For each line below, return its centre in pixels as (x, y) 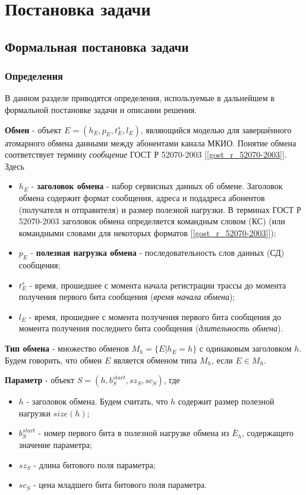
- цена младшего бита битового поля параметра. (120, 485)
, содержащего (268, 433)
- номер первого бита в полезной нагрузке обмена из (134, 433)
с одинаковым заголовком (245, 348)
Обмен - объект (33, 129)
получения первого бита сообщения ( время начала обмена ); (127, 297)
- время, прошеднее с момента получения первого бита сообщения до (155, 316)
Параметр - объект (40, 380)
